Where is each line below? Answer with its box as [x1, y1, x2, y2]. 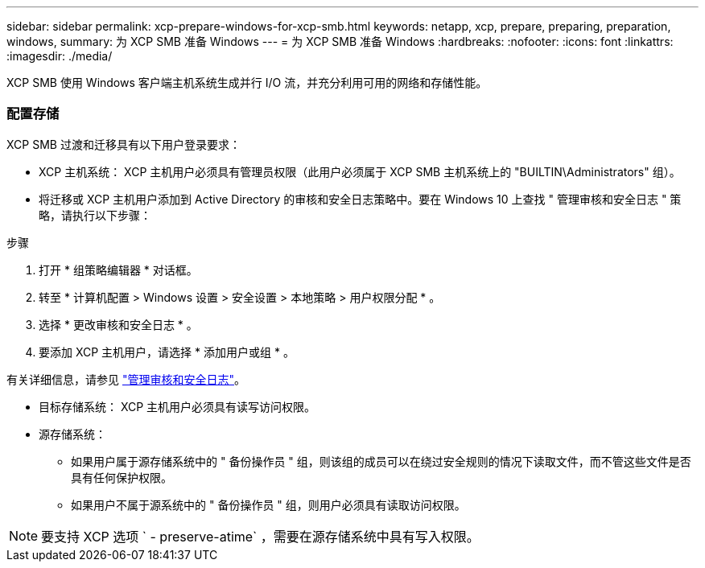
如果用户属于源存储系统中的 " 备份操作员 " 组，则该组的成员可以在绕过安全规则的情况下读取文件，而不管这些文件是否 [71, 454, 691, 468]
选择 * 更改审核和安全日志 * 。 [39, 317, 198, 331]
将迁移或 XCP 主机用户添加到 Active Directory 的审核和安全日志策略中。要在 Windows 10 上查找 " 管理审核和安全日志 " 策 [39, 191, 682, 206]
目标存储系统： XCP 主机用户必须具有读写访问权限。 [39, 399, 316, 414]
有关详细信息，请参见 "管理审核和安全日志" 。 [6, 372, 245, 386]
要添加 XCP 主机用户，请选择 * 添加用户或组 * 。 [39, 344, 295, 359]
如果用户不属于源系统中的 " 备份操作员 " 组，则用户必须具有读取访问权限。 [71, 497, 466, 512]
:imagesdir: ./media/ [6, 49, 113, 63]
